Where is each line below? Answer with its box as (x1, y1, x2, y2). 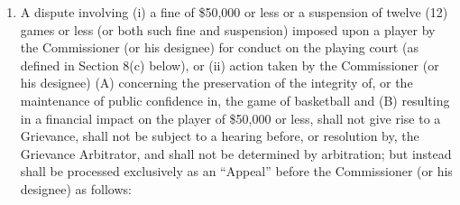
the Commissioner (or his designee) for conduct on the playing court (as (20, 38, 419, 57)
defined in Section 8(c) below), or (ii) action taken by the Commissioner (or (20, 55, 439, 74)
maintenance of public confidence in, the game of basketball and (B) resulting (20, 90, 450, 109)
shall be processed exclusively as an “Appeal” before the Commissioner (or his (20, 162, 453, 181)
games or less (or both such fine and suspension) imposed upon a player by (20, 20, 436, 39)
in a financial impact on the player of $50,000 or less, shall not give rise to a (20, 108, 441, 127)
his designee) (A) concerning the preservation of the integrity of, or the (20, 73, 413, 92)
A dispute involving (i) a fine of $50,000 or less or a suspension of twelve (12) (20, 3, 448, 21)
